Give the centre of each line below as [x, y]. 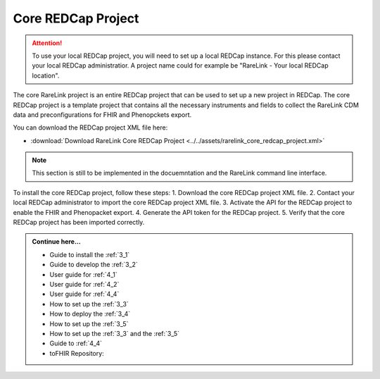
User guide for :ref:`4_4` [84, 294]
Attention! [47, 43]
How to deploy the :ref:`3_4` [90, 314]
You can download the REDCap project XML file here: [90, 128]
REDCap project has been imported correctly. [79, 223]
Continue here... [56, 242]
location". [46, 75]
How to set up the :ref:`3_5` [89, 323]
